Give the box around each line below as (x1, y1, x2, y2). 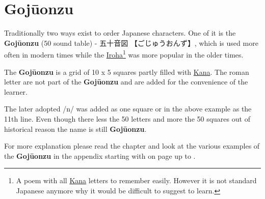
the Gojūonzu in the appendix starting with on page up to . (4, 150, 196, 161)
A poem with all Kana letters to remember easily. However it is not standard (16, 175, 257, 186)
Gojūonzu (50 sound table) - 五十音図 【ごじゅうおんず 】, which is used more (4, 37, 258, 48)
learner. (4, 86, 28, 97)
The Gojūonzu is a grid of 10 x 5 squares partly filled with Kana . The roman (4, 66, 249, 77)
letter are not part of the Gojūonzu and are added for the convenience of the (4, 76, 248, 87)
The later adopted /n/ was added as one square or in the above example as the (4, 103, 252, 114)
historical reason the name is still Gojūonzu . (4, 123, 147, 134)
